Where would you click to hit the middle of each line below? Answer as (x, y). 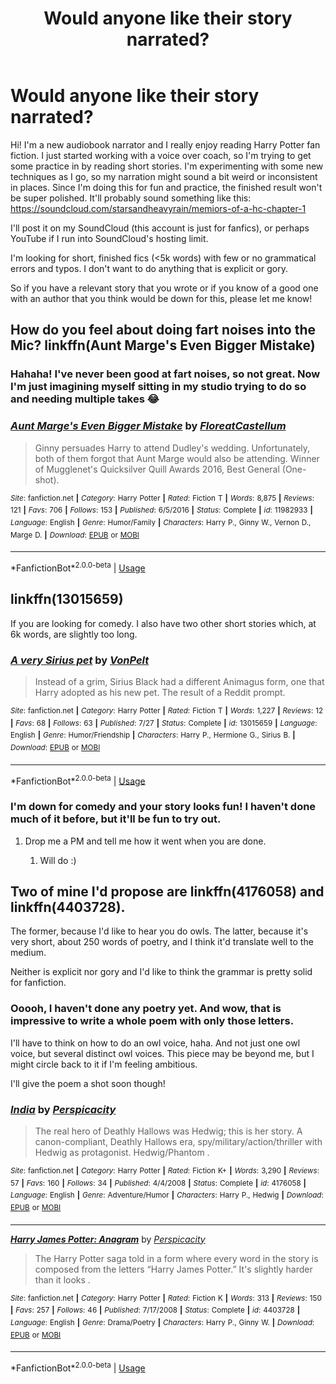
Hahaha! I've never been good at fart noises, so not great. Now (165, 374)
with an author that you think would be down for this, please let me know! (161, 298)
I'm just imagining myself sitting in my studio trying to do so (158, 387)
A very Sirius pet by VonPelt (80, 660)
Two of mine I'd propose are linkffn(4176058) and (167, 891)
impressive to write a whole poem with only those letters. (152, 1021)
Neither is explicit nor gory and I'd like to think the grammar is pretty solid (161, 972)
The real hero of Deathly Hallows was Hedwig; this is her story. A (168, 1131)
